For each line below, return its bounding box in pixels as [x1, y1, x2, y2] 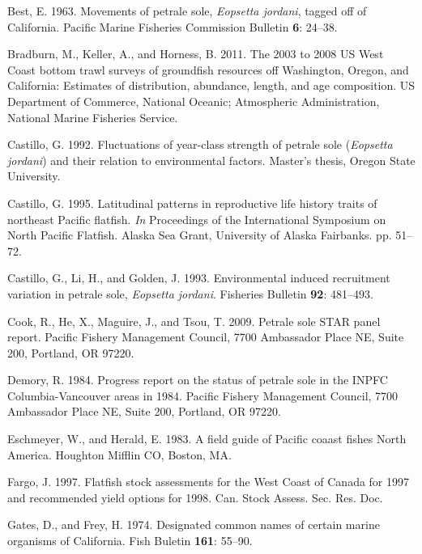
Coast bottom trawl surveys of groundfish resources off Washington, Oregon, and [7, 61, 409, 78]
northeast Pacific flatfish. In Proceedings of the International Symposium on [7, 210, 386, 227]
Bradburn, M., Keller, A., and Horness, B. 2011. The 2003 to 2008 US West [7, 45, 384, 62]
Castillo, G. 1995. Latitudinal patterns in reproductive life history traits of [7, 194, 377, 211]
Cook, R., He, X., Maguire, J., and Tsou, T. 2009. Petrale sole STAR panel [7, 312, 381, 329]
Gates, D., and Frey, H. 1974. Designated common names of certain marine [7, 516, 380, 533]
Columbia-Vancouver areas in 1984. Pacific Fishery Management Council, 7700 [7, 387, 399, 404]
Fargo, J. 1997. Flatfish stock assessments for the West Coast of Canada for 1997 [7, 473, 410, 490]
